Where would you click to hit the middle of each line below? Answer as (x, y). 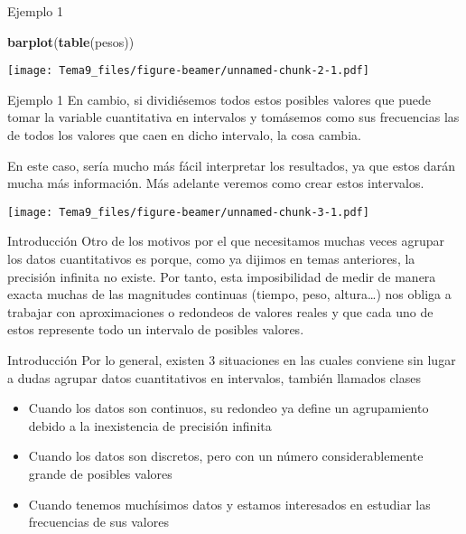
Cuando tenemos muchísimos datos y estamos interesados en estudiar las (229, 504)
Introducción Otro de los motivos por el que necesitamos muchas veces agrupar (226, 241)
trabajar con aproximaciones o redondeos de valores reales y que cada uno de (220, 311)
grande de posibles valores (100, 473)
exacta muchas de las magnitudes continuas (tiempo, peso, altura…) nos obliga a (229, 294)
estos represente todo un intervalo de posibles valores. (156, 329)
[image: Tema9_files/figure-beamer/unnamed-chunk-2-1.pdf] (188, 71)
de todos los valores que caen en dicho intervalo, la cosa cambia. (184, 135)
